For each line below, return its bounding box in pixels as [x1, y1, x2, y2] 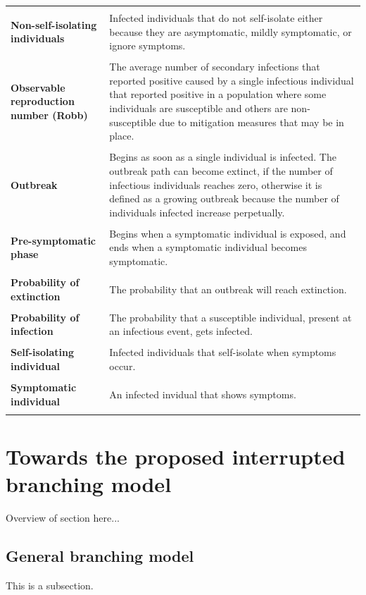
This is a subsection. [6, 578, 94, 593]
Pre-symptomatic [11, 233, 96, 247]
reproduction [11, 94, 75, 109]
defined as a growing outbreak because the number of [109, 191, 339, 206]
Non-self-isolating [11, 17, 97, 32]
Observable [11, 80, 65, 94]
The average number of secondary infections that [109, 59, 320, 74]
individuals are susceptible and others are [109, 101, 288, 116]
